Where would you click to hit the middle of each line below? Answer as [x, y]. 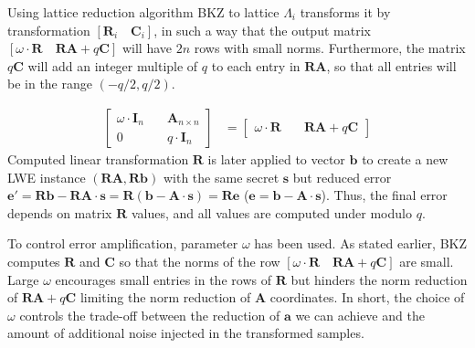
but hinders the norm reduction [379, 279]
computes [34, 261]
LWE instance [47, 177]
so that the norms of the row [200, 261]
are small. [427, 261]
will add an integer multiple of [113, 65]
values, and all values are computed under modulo [271, 212]
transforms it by [345, 12]
